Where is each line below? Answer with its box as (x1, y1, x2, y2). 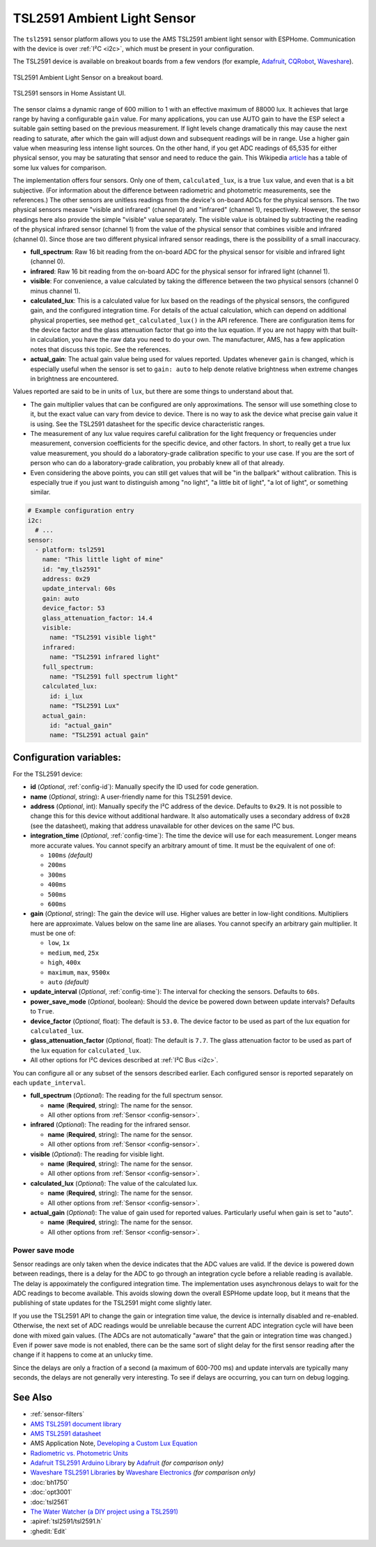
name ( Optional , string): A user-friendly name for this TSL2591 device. (30, 792, 233, 801)
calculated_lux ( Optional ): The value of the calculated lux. (30, 1179, 198, 1187)
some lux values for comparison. (13, 163, 107, 172)
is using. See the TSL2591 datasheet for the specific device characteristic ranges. (30, 419, 265, 428)
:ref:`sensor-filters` (30, 1410, 85, 1419)
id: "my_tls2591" (42, 565, 102, 573)
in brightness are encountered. (30, 375, 119, 383)
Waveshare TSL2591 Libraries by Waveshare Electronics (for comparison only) (30, 1468, 256, 1477)
